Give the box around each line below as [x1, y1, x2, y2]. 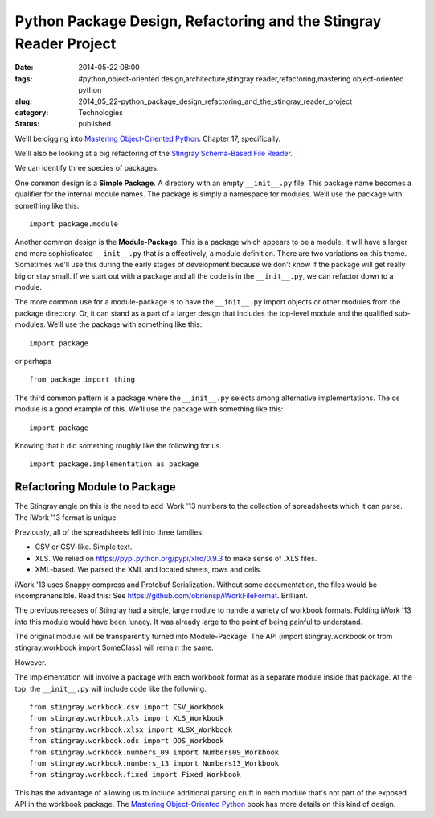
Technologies [78, 107, 124, 117]
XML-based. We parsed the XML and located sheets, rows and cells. [35, 564, 262, 575]
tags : [14, 73, 33, 84]
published [78, 119, 112, 129]
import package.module [29, 220, 119, 229]
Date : [14, 63, 34, 72]
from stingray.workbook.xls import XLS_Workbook [29, 713, 224, 723]
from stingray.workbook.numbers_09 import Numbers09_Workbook [29, 747, 280, 757]
